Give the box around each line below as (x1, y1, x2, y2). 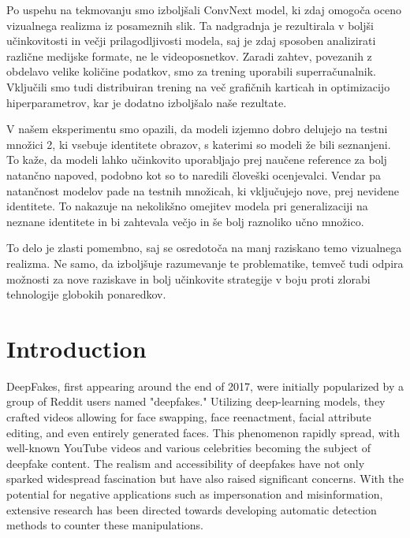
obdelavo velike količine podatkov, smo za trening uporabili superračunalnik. (6, 63, 376, 80)
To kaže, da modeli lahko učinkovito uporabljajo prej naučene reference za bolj (6, 151, 387, 168)
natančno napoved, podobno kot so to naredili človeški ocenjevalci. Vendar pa (6, 166, 382, 183)
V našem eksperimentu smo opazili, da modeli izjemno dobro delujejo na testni (6, 121, 388, 137)
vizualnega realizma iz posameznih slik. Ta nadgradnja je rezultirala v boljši (6, 17, 374, 33)
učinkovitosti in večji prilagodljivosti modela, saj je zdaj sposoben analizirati (6, 32, 376, 49)
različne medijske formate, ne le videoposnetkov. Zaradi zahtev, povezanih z (6, 47, 372, 64)
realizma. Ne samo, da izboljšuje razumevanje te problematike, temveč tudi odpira (6, 254, 404, 271)
